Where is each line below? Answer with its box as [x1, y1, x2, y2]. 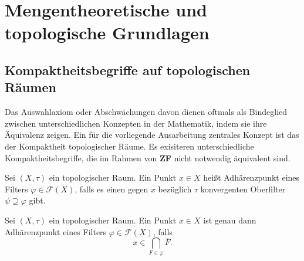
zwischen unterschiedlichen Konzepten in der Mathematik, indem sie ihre [5, 117, 267, 129]
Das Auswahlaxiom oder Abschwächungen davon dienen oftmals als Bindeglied [5, 106, 288, 118]
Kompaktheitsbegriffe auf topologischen [5, 60, 251, 79]
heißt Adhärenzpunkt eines [203, 171, 300, 184]
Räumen [5, 78, 56, 96]
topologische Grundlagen [5, 21, 210, 45]
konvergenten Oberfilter [200, 182, 286, 195]
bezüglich [158, 182, 192, 195]
